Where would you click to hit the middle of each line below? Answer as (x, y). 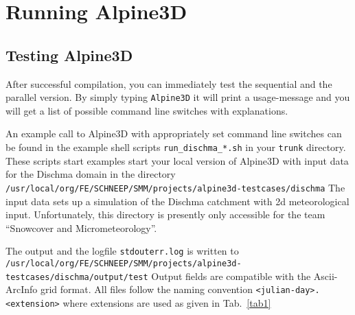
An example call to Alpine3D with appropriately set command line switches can (174, 133)
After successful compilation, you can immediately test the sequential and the (169, 83)
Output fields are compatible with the (231, 276)
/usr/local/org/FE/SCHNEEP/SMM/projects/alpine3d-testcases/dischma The (175, 187)
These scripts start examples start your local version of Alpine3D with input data (177, 160)
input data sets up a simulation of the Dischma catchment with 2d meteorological (177, 201)
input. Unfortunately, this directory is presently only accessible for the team (165, 214)
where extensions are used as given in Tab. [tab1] (167, 302)
